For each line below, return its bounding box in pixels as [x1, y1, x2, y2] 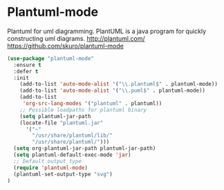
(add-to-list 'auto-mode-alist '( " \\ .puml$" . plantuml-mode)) [19, 87, 206, 94]
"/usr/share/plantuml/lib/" [32, 132, 113, 139]
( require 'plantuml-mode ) [13, 164, 88, 171]
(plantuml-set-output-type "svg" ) [13, 171, 113, 178]
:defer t [13, 68, 39, 75]
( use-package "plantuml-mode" [7, 55, 95, 62]
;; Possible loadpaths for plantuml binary [19, 106, 147, 113]
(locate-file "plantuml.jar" [19, 119, 104, 126]
